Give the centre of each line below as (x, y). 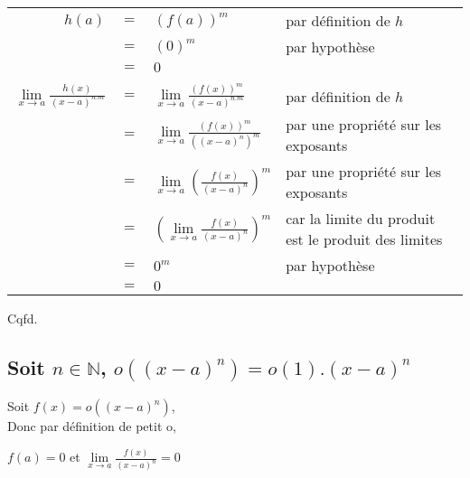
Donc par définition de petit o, (92, 426)
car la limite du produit (361, 219)
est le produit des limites (364, 239)
